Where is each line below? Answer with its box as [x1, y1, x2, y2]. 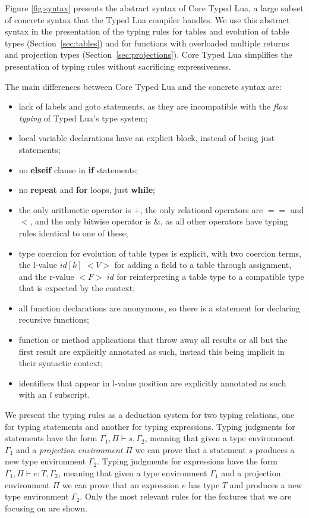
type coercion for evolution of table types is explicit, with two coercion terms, [18, 246, 301, 259]
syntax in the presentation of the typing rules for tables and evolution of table [5, 25, 289, 38]
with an [18, 388, 47, 401]
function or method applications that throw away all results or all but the [18, 333, 288, 346]
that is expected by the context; [18, 282, 135, 294]
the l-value [18, 258, 57, 271]
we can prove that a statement [135, 443, 246, 455]
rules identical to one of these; [18, 226, 128, 239]
